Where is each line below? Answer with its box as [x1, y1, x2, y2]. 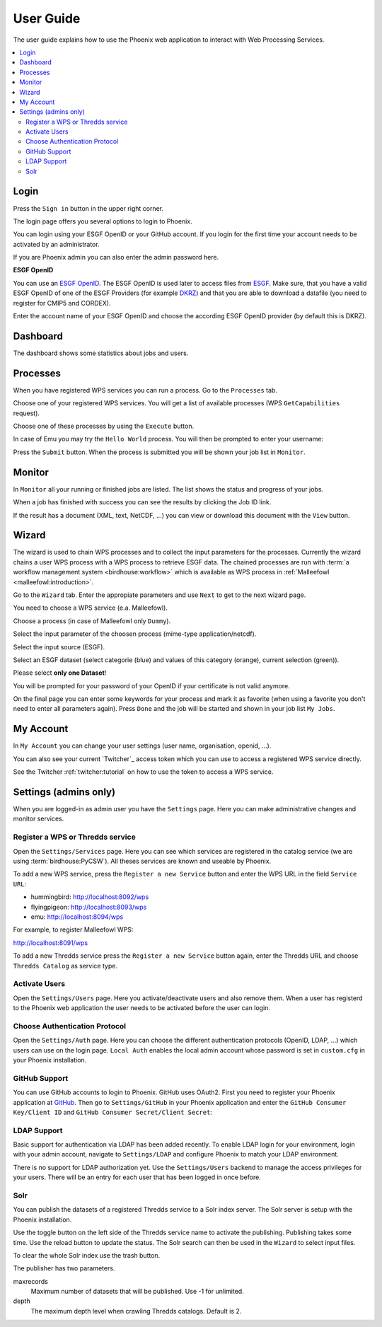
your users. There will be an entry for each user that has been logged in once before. [13, 1173, 261, 1181]
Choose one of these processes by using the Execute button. [13, 422, 195, 431]
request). [13, 409, 40, 417]
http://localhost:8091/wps [13, 938, 88, 947]
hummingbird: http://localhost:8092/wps [30, 893, 149, 901]
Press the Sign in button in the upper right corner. [13, 204, 164, 212]
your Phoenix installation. [13, 1055, 87, 1064]
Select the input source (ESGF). [13, 642, 105, 651]
